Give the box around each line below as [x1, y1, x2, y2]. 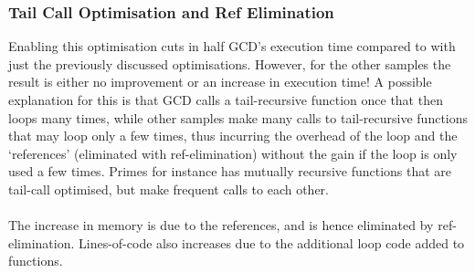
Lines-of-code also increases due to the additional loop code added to [79, 233, 465, 252]
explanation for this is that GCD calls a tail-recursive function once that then [8, 90, 443, 109]
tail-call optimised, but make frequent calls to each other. [8, 179, 329, 198]
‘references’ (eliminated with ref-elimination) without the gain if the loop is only [8, 143, 458, 163]
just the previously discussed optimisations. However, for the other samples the [8, 54, 451, 73]
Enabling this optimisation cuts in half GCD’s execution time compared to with [8, 37, 456, 56]
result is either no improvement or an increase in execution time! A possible [8, 72, 432, 91]
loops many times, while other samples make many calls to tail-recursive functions [8, 108, 469, 127]
